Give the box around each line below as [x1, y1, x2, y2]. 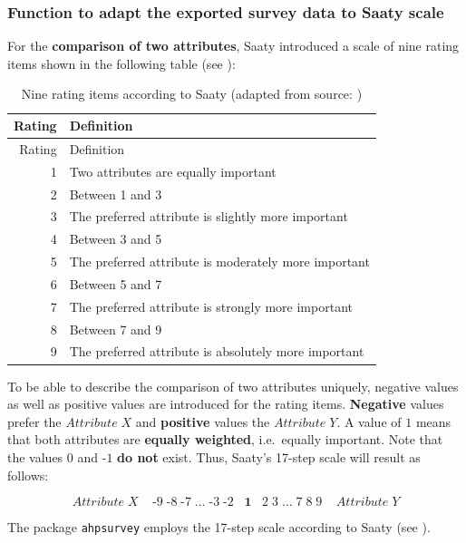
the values [7, 447, 63, 466]
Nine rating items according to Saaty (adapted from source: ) [21, 84, 363, 103]
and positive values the [135, 412, 270, 431]
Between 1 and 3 [69, 184, 162, 203]
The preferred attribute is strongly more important [69, 296, 353, 315]
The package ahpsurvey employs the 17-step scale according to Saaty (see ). [7, 518, 431, 537]
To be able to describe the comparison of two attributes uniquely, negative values [7, 376, 459, 395]
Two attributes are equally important [69, 161, 277, 180]
